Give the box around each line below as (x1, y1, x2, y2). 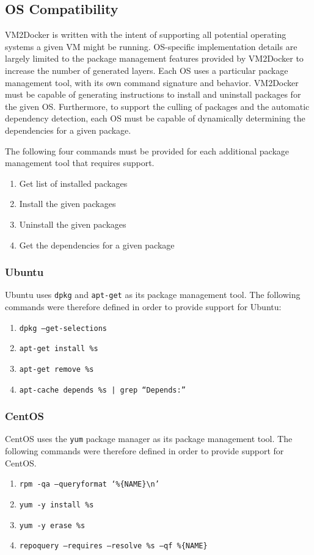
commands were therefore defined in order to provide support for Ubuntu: (5, 300, 282, 313)
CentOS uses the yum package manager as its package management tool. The (5, 432, 293, 445)
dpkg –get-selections (19, 324, 107, 333)
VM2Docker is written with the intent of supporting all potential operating (5, 28, 287, 41)
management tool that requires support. (5, 156, 155, 169)
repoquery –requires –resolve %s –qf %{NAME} (19, 542, 208, 551)
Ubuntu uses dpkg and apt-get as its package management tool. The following (5, 288, 301, 301)
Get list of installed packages (19, 176, 128, 189)
